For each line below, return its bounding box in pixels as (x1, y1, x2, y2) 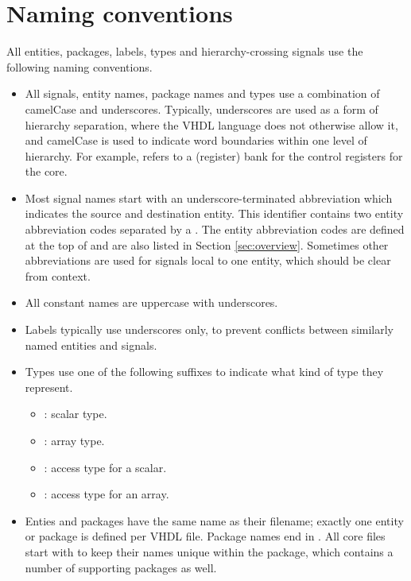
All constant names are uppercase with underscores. (25, 294, 278, 311)
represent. (25, 378, 73, 395)
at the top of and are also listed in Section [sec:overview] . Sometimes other (25, 236, 389, 253)
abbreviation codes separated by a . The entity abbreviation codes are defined (25, 221, 405, 238)
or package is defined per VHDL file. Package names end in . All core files (25, 528, 386, 544)
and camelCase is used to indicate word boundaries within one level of (25, 132, 367, 149)
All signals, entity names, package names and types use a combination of (25, 85, 380, 102)
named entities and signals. (25, 336, 157, 353)
